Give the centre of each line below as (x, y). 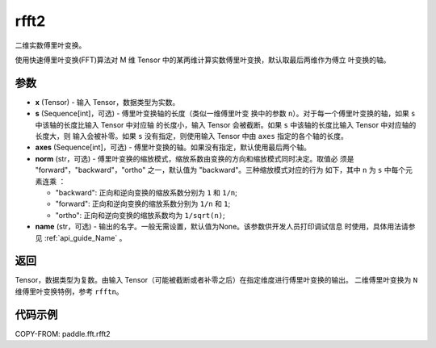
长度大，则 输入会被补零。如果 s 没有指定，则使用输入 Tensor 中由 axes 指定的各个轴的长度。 (192, 136)
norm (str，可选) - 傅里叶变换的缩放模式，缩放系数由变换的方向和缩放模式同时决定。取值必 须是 (195, 158)
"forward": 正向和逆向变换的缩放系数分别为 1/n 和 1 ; (143, 204)
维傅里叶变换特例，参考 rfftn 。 (69, 291)
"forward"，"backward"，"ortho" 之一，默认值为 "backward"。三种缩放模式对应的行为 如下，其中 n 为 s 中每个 (220, 170)
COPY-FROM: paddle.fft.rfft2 (63, 333)
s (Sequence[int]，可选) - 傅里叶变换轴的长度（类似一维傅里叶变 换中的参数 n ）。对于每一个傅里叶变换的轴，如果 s (225, 114)
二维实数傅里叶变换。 (50, 45)
